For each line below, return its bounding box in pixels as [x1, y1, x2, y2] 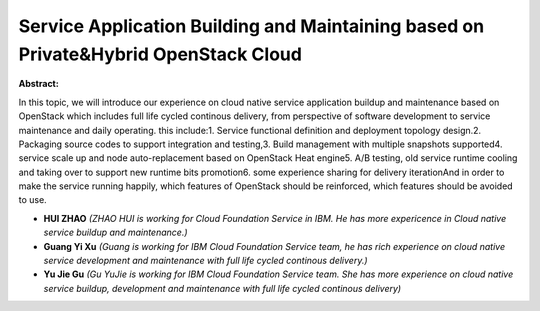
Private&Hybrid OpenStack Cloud [18, 43, 302, 65]
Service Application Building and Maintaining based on [18, 15, 485, 37]
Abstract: [18, 78, 59, 90]
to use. [18, 194, 47, 206]
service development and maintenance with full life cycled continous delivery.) [43, 255, 369, 267]
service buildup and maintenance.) [43, 226, 189, 239]
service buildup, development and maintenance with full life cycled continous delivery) [43, 282, 402, 294]
